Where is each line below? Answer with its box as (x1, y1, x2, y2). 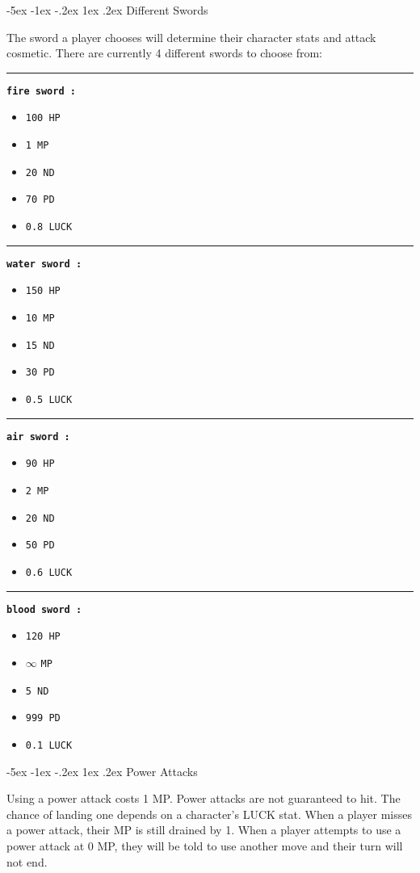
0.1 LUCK (25, 739, 73, 751)
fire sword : (6, 85, 76, 97)
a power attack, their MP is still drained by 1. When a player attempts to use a (6, 821, 401, 838)
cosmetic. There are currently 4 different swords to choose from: (6, 44, 322, 61)
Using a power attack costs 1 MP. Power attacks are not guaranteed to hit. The (6, 790, 401, 807)
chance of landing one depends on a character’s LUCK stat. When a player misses (6, 805, 413, 822)
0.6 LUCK (25, 566, 73, 578)
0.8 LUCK (25, 221, 73, 233)
